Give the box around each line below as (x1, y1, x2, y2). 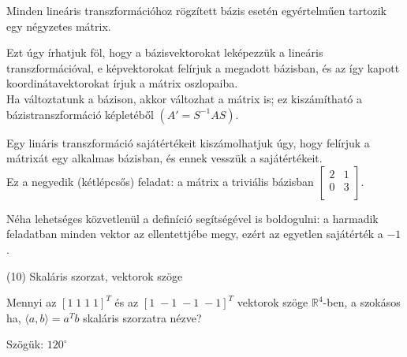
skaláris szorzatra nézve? (83, 309, 202, 325)
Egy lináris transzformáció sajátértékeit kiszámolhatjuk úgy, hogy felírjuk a (6, 134, 370, 151)
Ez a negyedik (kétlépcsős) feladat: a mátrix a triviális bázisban (6, 173, 314, 189)
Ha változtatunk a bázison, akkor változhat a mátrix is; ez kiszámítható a (6, 90, 363, 106)
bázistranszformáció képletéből (6, 106, 154, 122)
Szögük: (6, 336, 44, 352)
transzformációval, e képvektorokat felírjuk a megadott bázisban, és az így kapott (6, 59, 400, 76)
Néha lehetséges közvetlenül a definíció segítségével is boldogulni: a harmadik (6, 210, 379, 226)
